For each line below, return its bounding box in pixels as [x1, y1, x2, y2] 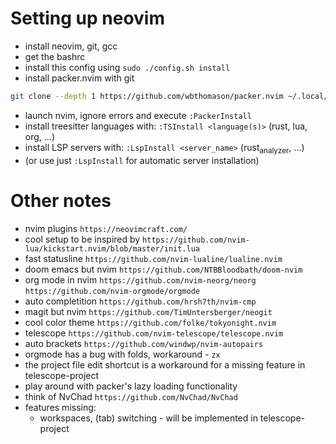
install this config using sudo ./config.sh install [24, 61, 231, 73]
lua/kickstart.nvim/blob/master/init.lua [24, 243, 200, 254]
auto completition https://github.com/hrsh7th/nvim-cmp [24, 295, 257, 307]
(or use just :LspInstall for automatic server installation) [24, 154, 260, 166]
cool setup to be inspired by [24, 233, 141, 245]
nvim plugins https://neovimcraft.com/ [24, 222, 188, 234]
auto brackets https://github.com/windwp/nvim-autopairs [24, 337, 264, 349]
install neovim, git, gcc [24, 40, 118, 52]
